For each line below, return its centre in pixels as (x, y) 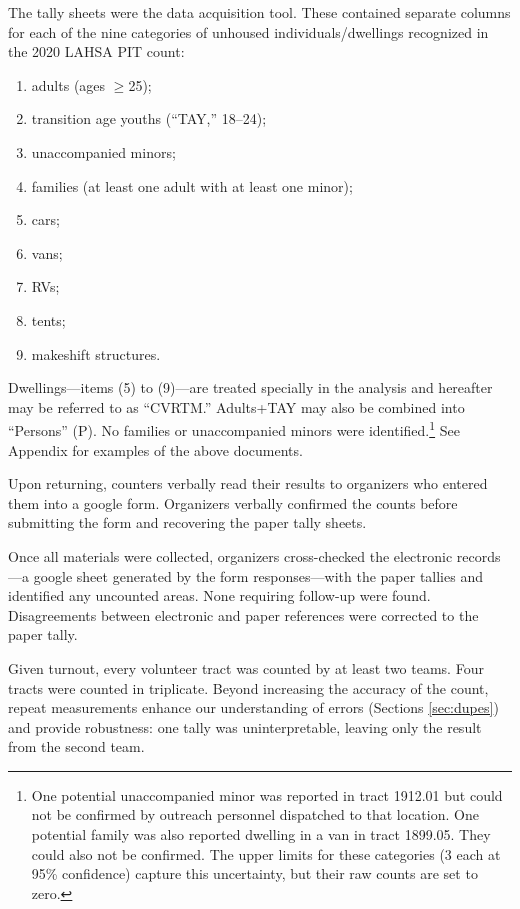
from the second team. (76, 746)
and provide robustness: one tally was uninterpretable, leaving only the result (245, 726)
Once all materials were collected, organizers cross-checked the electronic (230, 555)
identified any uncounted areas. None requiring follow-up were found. (219, 595)
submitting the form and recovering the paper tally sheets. (187, 522)
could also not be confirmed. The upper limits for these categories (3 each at (266, 853)
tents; (48, 319)
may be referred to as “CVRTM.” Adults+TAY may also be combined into (236, 406)
